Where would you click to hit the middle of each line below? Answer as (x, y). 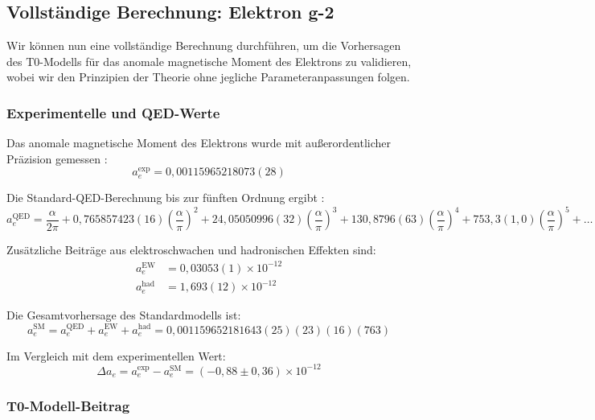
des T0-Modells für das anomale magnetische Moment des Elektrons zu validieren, (209, 61)
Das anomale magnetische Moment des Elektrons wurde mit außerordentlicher (199, 143)
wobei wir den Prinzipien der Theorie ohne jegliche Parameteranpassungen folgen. (208, 77)
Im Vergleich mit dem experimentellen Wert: (116, 355)
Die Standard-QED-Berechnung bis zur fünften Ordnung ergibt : (166, 198)
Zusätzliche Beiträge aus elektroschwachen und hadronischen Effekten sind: (191, 250)
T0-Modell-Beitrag (68, 405)
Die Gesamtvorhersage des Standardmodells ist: (124, 315)
